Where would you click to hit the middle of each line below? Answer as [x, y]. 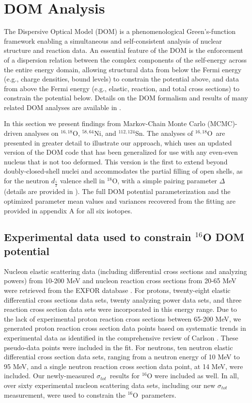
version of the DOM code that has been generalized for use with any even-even [121, 152]
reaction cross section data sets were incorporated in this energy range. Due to [120, 309]
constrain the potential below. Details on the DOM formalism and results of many [126, 98]
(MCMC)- [222, 123]
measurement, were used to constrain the [65, 395]
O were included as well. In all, [193, 376]
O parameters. [155, 395]
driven [13, 133]
